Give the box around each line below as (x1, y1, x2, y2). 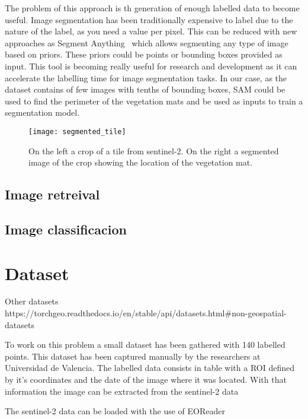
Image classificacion (5, 220, 127, 238)
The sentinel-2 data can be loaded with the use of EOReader (5, 405, 225, 417)
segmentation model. (5, 106, 80, 119)
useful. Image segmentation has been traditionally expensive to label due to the (5, 13, 293, 26)
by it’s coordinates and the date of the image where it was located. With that (5, 373, 287, 386)
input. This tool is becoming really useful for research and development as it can (5, 59, 297, 72)
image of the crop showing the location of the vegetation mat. (28, 156, 253, 169)
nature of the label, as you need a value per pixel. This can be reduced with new (5, 25, 297, 37)
